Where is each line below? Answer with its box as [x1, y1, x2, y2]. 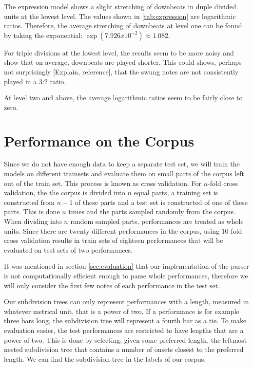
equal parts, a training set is [134, 187, 218, 198]
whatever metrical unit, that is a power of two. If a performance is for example [4, 306, 239, 316]
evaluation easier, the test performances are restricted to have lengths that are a [4, 325, 244, 335]
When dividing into [4, 216, 62, 226]
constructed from [4, 197, 55, 207]
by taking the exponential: [4, 30, 83, 40]
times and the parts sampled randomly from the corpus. [68, 206, 236, 217]
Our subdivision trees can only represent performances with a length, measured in [4, 296, 249, 307]
